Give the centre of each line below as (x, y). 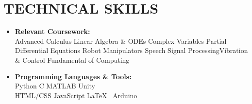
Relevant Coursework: (52, 31)
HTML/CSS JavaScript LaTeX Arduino (76, 95)
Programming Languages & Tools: (73, 76)
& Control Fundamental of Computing (72, 60)
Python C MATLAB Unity (55, 86)
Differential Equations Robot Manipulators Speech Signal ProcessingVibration (131, 50)
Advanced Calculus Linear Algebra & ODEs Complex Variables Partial (121, 41)
